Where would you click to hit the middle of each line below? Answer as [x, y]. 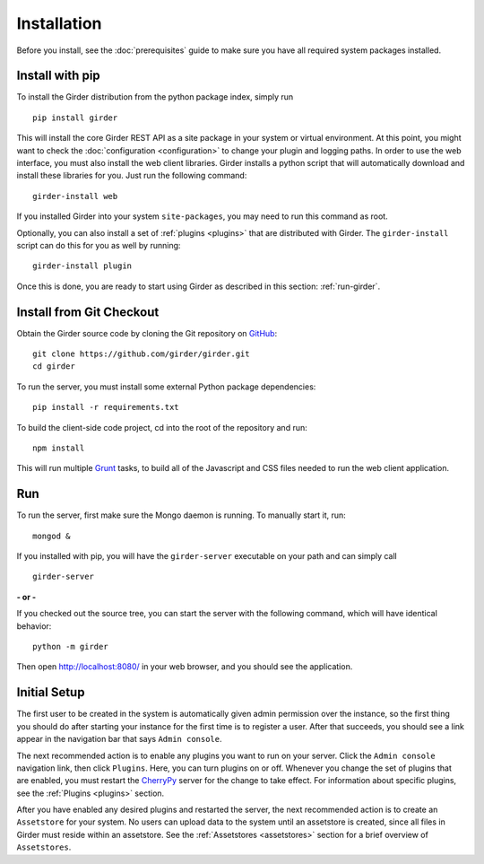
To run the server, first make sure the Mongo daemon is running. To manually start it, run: [181, 515]
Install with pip [58, 76]
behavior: [34, 626]
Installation [59, 23]
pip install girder [75, 118]
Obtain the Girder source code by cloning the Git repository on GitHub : [147, 333]
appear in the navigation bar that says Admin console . [120, 739]
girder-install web [75, 196]
